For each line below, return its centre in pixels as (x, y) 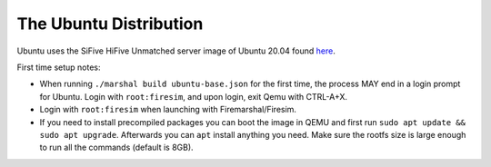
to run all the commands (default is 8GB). (117, 147)
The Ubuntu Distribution (110, 24)
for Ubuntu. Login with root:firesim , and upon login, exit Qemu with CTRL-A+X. (194, 96)
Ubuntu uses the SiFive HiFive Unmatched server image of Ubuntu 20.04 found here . (176, 51)
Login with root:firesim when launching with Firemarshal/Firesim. (168, 110)
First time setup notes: (59, 67)
